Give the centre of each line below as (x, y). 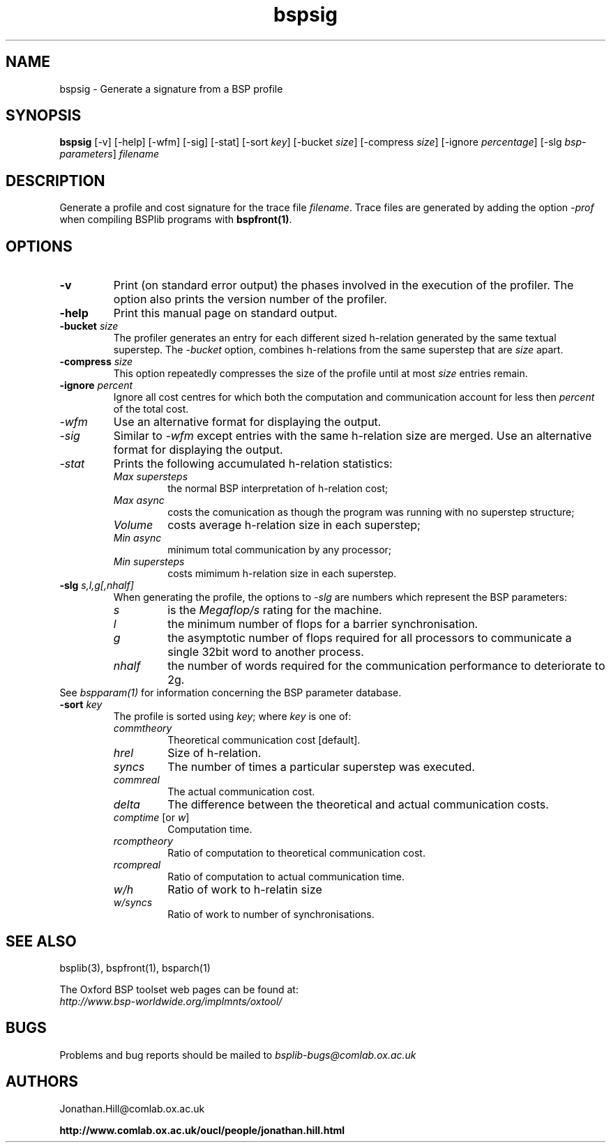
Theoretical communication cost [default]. (264, 740)
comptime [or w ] (151, 818)
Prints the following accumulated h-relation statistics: (253, 464)
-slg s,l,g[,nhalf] (97, 586)
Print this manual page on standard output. (225, 313)
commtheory (143, 728)
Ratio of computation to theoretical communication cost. (296, 853)
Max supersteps (151, 477)
